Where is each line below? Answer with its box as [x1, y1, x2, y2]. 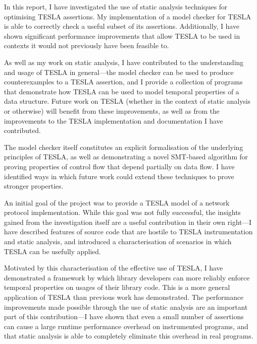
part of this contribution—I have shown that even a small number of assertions [4, 311, 244, 322]
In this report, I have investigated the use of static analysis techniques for [4, 1, 227, 11]
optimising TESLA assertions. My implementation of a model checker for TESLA [4, 11, 251, 21]
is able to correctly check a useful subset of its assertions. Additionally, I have [4, 21, 240, 31]
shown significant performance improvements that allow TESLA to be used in [4, 30, 240, 41]
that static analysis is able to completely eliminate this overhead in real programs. [4, 331, 254, 341]
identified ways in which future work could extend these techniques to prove [4, 171, 234, 181]
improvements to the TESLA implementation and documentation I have [4, 115, 223, 126]
